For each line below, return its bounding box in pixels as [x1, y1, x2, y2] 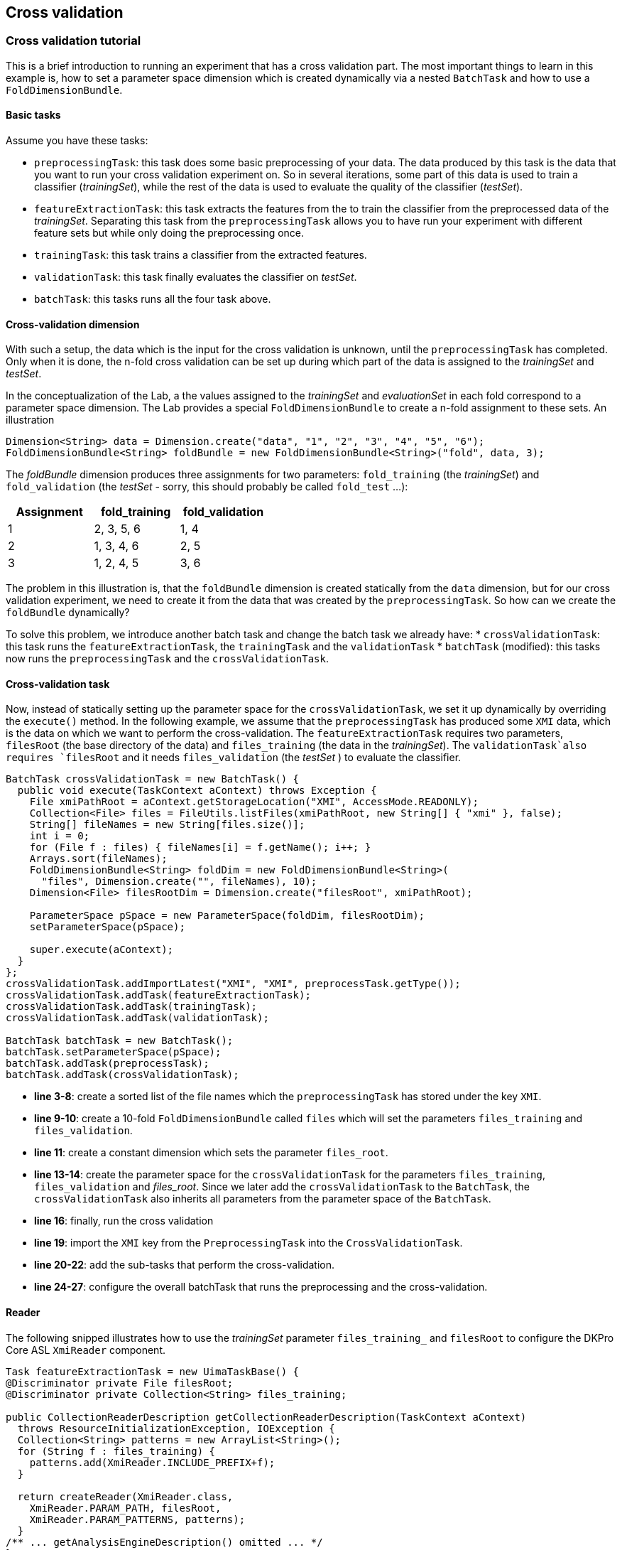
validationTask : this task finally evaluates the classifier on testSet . [34, 271, 357, 284]
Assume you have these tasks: [6, 134, 148, 147]
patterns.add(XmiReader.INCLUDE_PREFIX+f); [29, 1456, 275, 1468]
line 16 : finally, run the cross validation [34, 1215, 214, 1227]
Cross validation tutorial [6, 33, 141, 48]
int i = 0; [29, 830, 90, 842]
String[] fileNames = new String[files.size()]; [29, 819, 305, 831]
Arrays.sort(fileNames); [29, 853, 168, 865]
